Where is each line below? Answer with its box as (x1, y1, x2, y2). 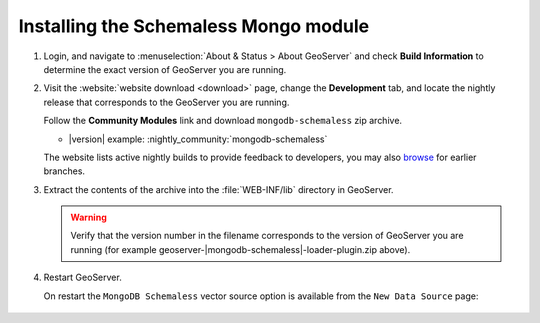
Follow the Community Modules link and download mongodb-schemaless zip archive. (43, 115, 403, 127)
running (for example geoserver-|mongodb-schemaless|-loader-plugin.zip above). (70, 243, 411, 255)
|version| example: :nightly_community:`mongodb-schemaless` (68, 133, 328, 145)
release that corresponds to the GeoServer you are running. (43, 96, 290, 108)
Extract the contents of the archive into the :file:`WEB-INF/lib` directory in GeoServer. (43, 183, 394, 195)
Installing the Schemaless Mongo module (18, 15, 370, 37)
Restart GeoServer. (43, 271, 122, 284)
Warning (70, 211, 107, 224)
